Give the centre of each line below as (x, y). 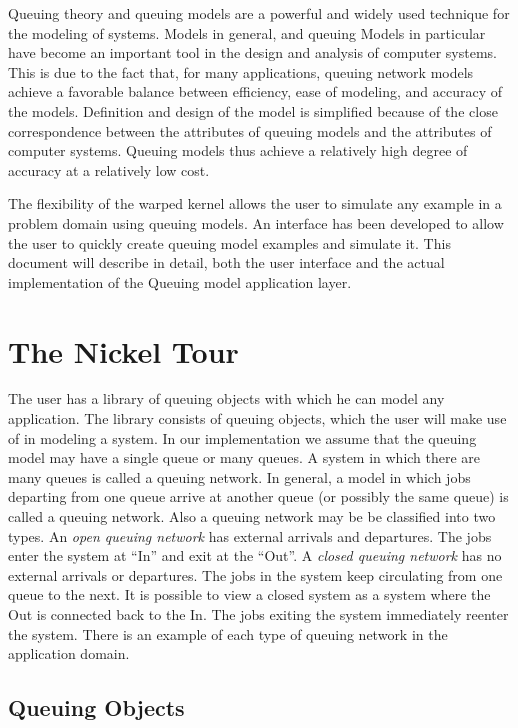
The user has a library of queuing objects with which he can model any (226, 398)
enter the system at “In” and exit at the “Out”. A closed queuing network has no (255, 555)
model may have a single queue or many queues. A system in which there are (244, 457)
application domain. (69, 653)
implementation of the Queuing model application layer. (180, 281)
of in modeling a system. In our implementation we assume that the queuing (242, 437)
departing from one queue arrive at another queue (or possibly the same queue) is (258, 496)
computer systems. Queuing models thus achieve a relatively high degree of (238, 150)
